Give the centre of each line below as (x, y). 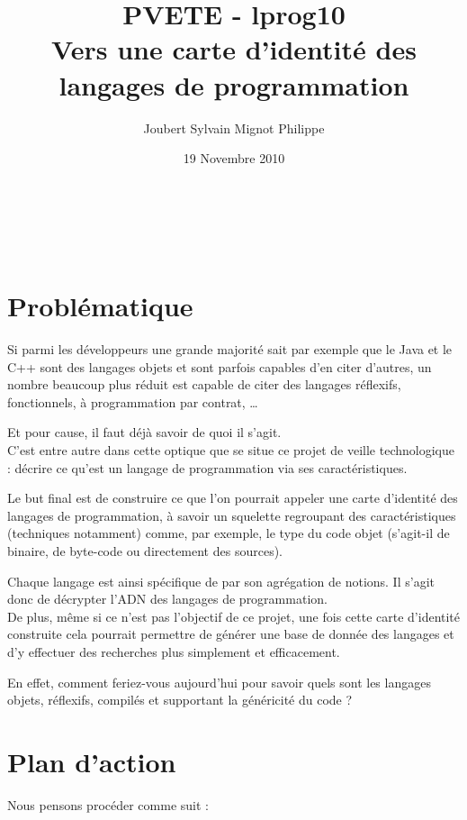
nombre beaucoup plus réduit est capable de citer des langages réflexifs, (204, 384)
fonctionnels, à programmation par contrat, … (133, 401)
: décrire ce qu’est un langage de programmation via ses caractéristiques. (207, 467)
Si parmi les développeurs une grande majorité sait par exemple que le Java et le (230, 349)
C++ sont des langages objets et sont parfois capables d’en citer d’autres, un (220, 366)
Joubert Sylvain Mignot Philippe (234, 128)
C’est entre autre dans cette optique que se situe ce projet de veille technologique (231, 449)
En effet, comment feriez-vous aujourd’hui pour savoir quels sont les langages (219, 682)
